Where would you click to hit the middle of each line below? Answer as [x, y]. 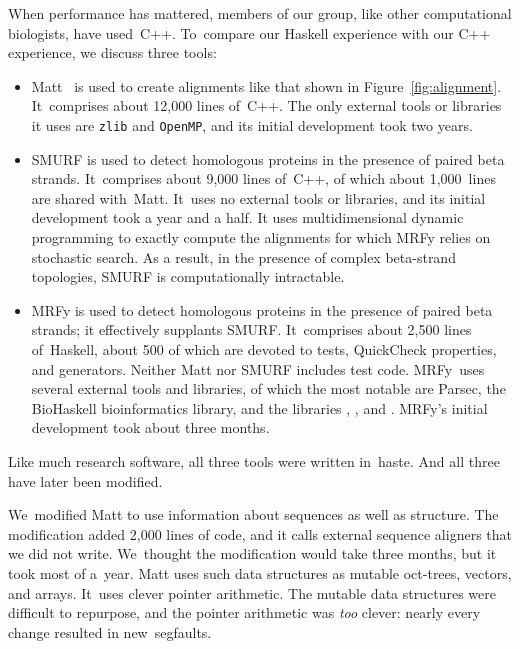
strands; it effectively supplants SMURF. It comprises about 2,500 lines [251, 329]
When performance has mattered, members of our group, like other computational [260, 13]
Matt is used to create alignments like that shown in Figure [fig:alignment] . [266, 85]
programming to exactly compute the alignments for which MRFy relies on [261, 237]
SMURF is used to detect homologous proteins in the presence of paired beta [268, 158]
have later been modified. [85, 480]
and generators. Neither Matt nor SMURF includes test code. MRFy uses [258, 368]
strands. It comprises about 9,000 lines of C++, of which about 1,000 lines [263, 178]
